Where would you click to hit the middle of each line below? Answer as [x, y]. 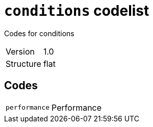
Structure [23, 63]
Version [20, 51]
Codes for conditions [39, 33]
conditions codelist [77, 11]
